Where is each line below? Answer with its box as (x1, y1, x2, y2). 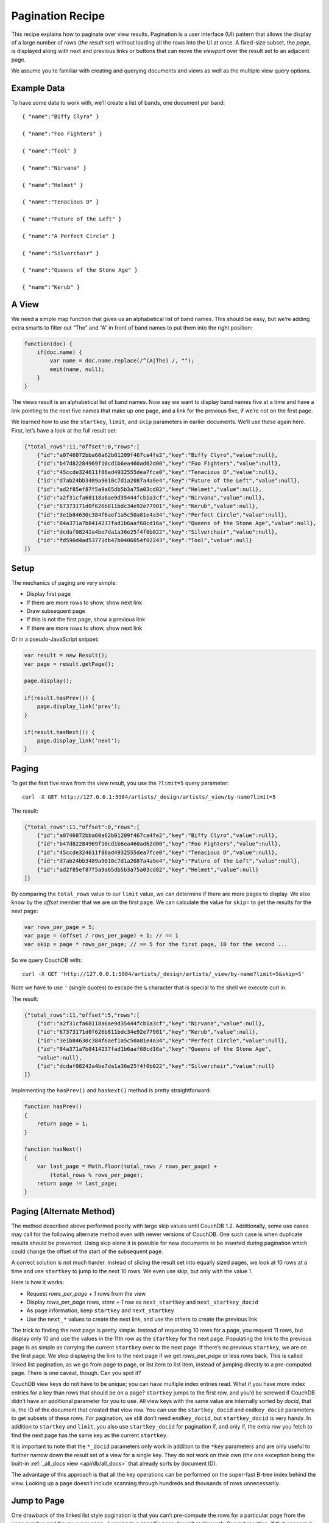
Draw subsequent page (26, 607, 85, 615)
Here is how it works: (11, 1279, 65, 1286)
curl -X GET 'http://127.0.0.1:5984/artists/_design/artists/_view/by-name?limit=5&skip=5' (22, 970, 305, 977)
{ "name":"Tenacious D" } (22, 199, 100, 205)
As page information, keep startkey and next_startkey (26, 1307, 175, 1314)
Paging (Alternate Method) (11, 1206, 115, 1217)
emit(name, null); (49, 366, 105, 373)
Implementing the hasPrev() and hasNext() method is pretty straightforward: (11, 1087, 211, 1094)
